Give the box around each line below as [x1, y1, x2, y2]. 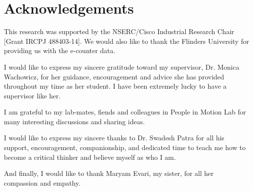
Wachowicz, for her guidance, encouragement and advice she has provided [4, 71, 224, 81]
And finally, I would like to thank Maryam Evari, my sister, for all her [4, 168, 214, 178]
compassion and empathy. [4, 177, 80, 188]
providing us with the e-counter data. [4, 45, 116, 56]
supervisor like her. [4, 90, 61, 100]
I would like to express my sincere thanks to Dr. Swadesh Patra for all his [4, 133, 225, 143]
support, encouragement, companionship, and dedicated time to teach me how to [4, 142, 246, 153]
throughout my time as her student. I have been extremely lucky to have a [4, 81, 227, 91]
